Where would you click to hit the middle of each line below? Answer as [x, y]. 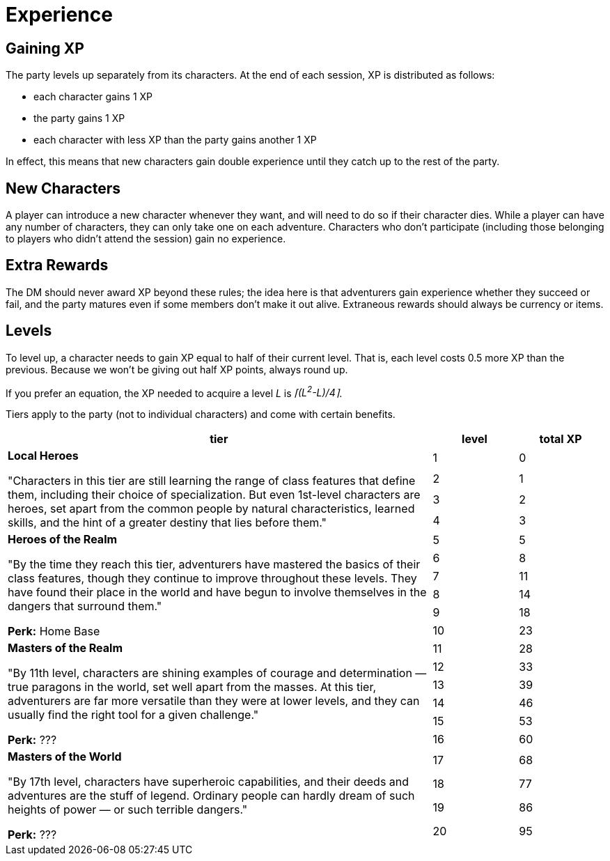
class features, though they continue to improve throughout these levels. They [212, 579]
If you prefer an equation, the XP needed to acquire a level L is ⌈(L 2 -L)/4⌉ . [174, 392]
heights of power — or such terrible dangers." [128, 810]
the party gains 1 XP [79, 118]
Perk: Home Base [54, 631]
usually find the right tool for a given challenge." [133, 715]
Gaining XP [45, 48]
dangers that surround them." [85, 606]
